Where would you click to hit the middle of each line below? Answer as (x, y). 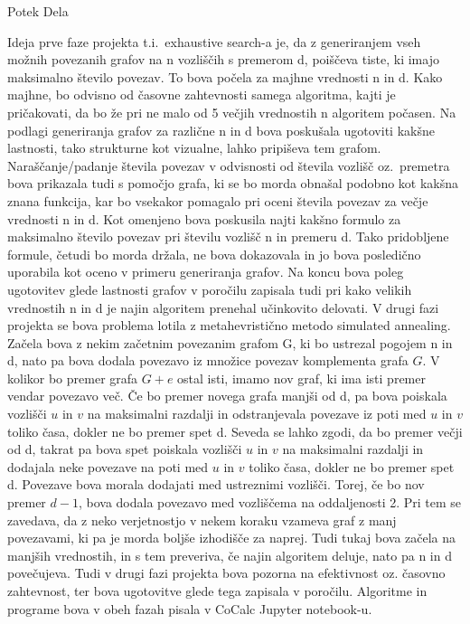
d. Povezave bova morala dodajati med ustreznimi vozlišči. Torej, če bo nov (216, 484)
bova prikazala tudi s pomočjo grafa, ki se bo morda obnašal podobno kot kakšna (233, 183)
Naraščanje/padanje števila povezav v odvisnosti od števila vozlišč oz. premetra (229, 165)
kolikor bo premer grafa (73, 378)
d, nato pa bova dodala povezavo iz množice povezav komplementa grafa (208, 360)
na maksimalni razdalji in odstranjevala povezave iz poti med (257, 414)
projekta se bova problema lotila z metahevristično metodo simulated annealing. (229, 325)
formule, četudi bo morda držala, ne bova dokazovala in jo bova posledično (214, 254)
